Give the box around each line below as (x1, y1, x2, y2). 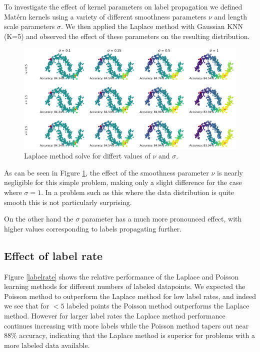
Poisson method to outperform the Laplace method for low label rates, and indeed (4, 290, 256, 301)
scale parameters (4, 21, 55, 31)
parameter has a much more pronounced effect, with (81, 213, 242, 224)
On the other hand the (4, 213, 73, 224)
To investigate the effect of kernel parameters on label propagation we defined (4, 1, 242, 11)
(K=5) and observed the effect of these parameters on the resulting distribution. (4, 30, 250, 41)
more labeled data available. (4, 339, 90, 350)
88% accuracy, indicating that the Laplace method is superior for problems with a (4, 330, 255, 340)
